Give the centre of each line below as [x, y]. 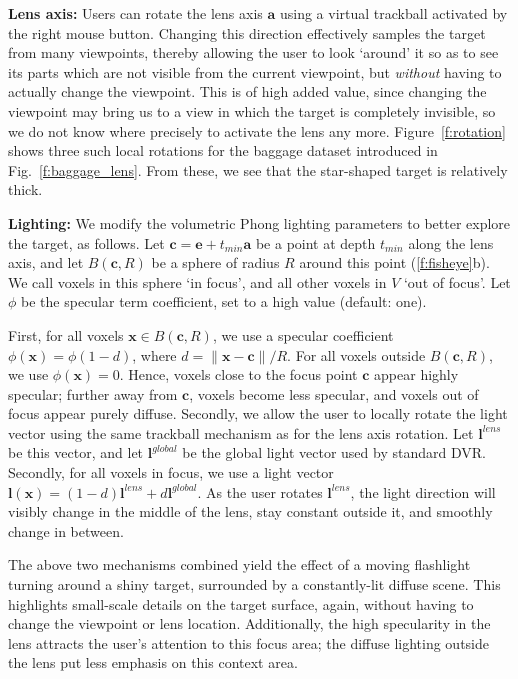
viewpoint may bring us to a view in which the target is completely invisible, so [252, 110]
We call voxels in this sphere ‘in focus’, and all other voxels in [197, 281]
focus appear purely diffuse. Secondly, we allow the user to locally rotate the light [258, 413]
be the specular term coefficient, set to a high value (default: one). [224, 301]
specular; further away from [93, 393]
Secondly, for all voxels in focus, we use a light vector [171, 472]
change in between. [66, 530]
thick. [25, 189]
